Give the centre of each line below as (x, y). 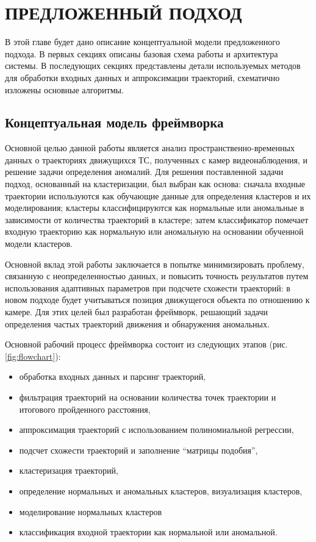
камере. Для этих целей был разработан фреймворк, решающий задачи (137, 312)
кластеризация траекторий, (69, 470)
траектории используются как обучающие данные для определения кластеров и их (158, 195)
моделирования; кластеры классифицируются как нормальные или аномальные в (155, 208)
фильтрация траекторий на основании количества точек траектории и (148, 397)
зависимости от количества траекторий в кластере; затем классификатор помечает (157, 219)
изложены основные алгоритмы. (64, 89)
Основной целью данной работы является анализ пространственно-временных (150, 148)
